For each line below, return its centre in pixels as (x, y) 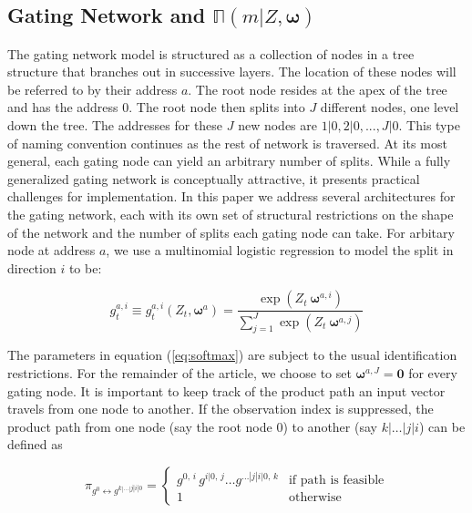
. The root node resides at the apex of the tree (318, 89)
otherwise (315, 498)
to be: (85, 267)
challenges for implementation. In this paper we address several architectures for (231, 196)
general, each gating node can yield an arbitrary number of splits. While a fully (229, 161)
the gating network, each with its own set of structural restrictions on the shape (231, 214)
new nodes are (277, 124)
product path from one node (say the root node (140, 426)
